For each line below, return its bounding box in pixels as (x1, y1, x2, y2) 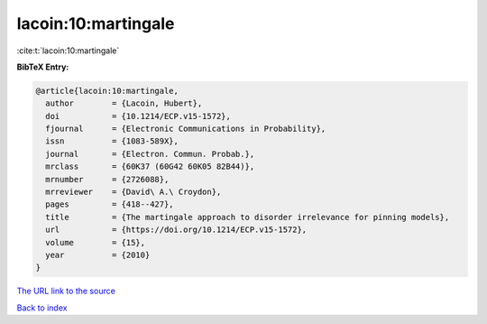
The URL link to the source (16, 285, 116, 297)
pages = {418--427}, (45, 199, 175, 209)
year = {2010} (45, 250, 151, 260)
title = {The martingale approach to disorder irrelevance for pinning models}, (45, 212, 450, 222)
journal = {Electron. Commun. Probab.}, (45, 149, 255, 159)
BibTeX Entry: (16, 61, 69, 72)
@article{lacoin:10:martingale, (35, 86, 179, 96)
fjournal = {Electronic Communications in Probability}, (45, 124, 326, 134)
